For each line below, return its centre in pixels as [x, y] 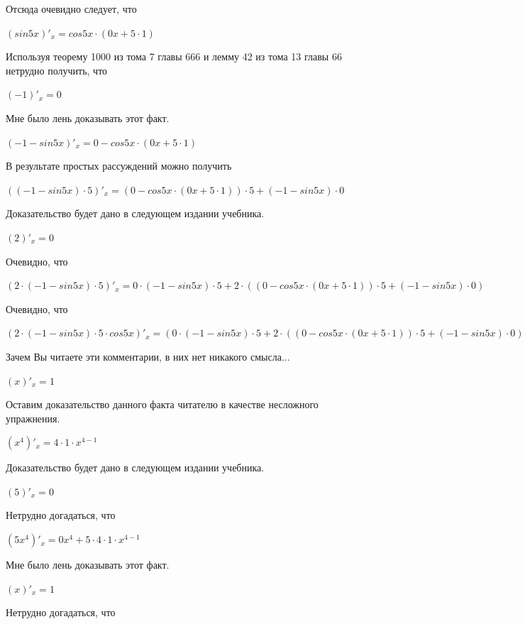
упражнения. [33, 418]
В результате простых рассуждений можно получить [119, 166]
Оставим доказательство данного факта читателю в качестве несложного [162, 404]
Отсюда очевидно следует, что [71, 9]
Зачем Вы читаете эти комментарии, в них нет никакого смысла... [148, 356]
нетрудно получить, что [57, 70]
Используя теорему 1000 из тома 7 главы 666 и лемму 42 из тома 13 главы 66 [174, 56]
